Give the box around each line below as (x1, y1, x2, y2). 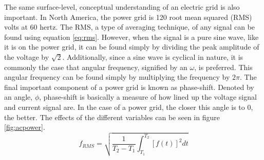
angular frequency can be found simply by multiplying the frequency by (4, 72, 230, 82)
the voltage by (4, 51, 49, 62)
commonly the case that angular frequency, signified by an (4, 61, 187, 72)
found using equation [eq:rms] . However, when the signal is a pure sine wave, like (4, 31, 259, 42)
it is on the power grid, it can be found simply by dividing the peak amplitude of (4, 41, 259, 52)
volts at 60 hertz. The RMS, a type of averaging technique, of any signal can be (4, 21, 255, 32)
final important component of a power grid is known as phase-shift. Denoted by (4, 81, 254, 92)
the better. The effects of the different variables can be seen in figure (4, 111, 220, 122)
